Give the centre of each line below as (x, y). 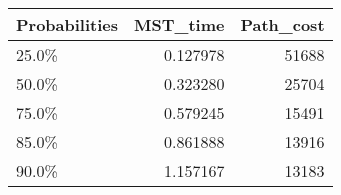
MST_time (179, 24)
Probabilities (67, 24)
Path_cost (282, 24)
